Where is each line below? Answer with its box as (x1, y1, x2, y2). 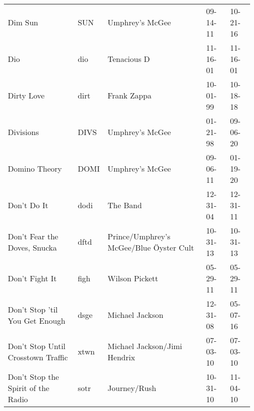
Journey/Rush (107, 382, 156, 393)
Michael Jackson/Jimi (107, 340, 182, 352)
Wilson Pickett (107, 273, 158, 284)
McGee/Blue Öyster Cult (107, 241, 194, 253)
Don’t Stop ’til (8, 303, 58, 315)
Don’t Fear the (8, 230, 59, 242)
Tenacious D (107, 53, 150, 64)
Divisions (8, 126, 39, 137)
